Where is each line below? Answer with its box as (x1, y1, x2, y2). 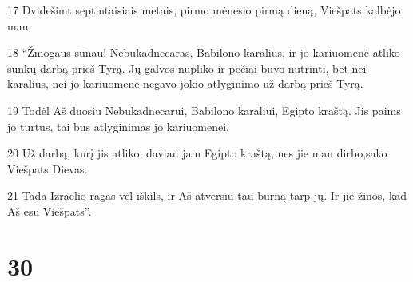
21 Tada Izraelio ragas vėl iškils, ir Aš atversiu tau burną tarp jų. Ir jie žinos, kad (7, 187, 407, 204)
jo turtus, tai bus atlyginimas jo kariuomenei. (7, 117, 230, 134)
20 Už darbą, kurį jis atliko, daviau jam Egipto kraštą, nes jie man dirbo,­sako (7, 145, 387, 161)
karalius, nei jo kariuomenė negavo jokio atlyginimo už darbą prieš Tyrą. (7, 75, 363, 92)
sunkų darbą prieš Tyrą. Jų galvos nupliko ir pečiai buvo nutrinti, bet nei (7, 59, 367, 76)
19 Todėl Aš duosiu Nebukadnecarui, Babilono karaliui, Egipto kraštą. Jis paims (7, 101, 401, 118)
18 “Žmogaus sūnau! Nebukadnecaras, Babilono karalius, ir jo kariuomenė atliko (7, 44, 400, 61)
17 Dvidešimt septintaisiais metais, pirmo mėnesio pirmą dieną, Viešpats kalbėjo (7, 2, 401, 18)
